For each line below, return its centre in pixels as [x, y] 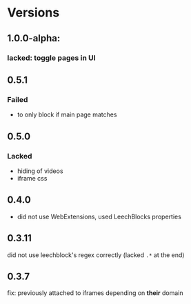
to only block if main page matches [67, 114]
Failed [18, 99]
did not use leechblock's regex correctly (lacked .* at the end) [96, 255]
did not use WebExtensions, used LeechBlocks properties [99, 216]
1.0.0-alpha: [34, 38]
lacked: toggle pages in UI [51, 58]
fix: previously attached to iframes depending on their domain [95, 293]
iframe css [32, 178]
